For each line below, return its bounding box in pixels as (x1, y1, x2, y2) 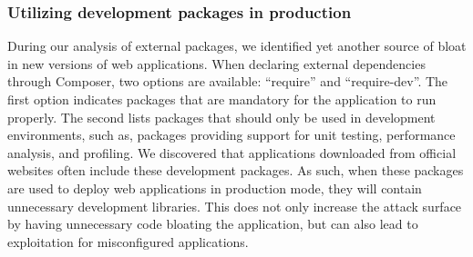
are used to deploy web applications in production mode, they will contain (7, 178, 422, 197)
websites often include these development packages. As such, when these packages (7, 161, 464, 180)
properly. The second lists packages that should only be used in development (7, 107, 436, 126)
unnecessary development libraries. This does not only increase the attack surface (7, 196, 462, 215)
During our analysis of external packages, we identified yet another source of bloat (7, 36, 467, 55)
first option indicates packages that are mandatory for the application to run (7, 90, 437, 108)
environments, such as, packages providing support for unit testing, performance (7, 125, 456, 144)
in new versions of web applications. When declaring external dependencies (7, 54, 426, 73)
